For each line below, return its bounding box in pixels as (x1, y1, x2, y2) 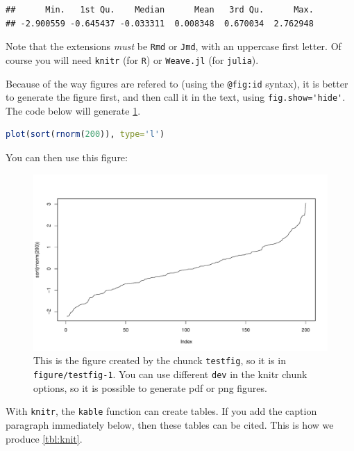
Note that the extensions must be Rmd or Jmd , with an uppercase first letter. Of (6, 39, 342, 54)
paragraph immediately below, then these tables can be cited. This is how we (6, 417, 334, 432)
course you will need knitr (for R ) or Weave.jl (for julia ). (6, 52, 259, 67)
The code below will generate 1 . (6, 103, 141, 117)
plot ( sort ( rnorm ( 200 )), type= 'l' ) (6, 129, 165, 140)
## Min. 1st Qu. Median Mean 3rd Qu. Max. (6, 5, 314, 15)
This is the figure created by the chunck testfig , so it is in (33, 353, 286, 368)
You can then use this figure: (6, 150, 128, 164)
